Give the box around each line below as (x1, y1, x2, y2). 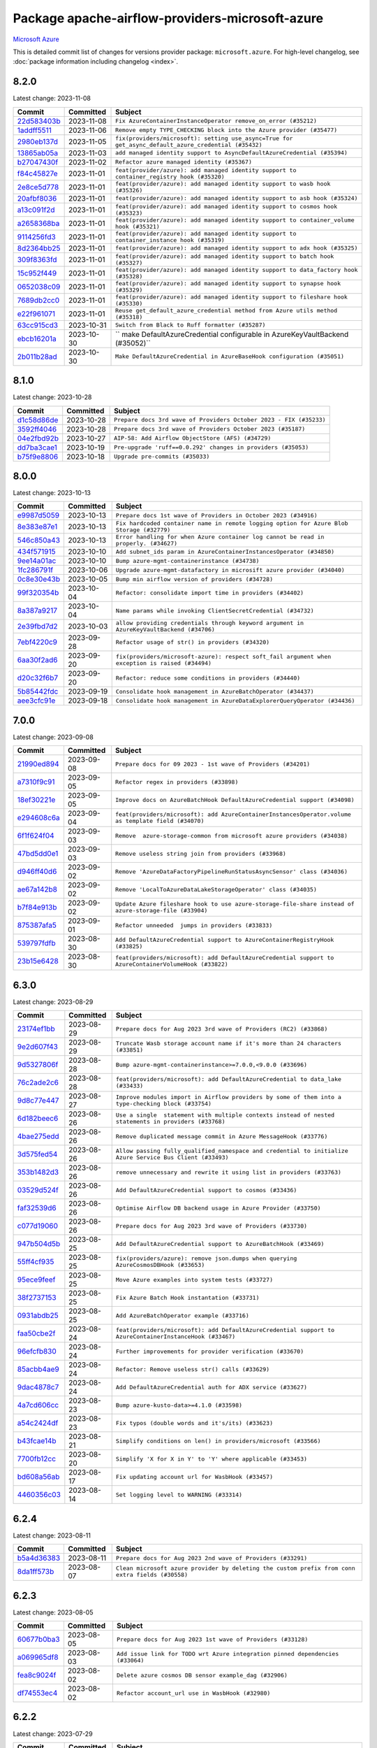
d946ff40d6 (17, 867, 57, 877)
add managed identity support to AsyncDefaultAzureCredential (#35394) (115, 149, 348, 157)
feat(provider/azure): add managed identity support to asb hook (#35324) (115, 194, 358, 202)
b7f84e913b (17, 903, 57, 912)
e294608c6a (17, 813, 61, 823)
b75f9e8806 (17, 452, 59, 461)
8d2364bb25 (17, 243, 61, 253)
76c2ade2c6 (17, 1077, 59, 1087)
